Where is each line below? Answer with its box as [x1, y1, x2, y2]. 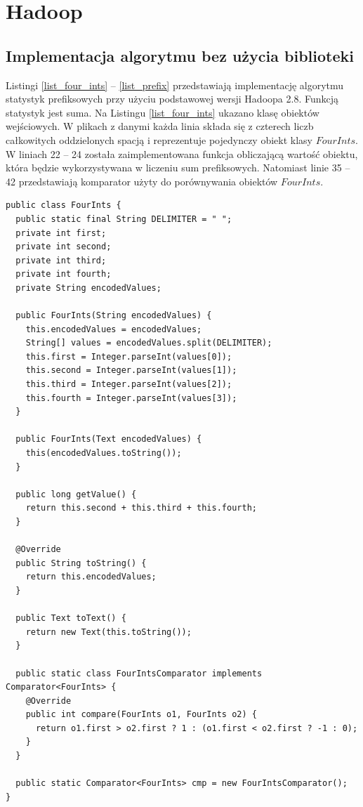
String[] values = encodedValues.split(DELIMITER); [25, 338, 272, 348]
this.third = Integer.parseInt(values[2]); [25, 379, 232, 390]
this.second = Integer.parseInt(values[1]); [25, 365, 237, 376]
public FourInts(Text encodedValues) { [15, 434, 202, 445]
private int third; [15, 255, 107, 265]
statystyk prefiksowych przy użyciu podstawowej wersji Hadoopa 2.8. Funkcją [6, 91, 338, 106]
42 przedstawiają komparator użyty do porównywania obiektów [6, 173, 278, 188]
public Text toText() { [15, 613, 126, 624]
